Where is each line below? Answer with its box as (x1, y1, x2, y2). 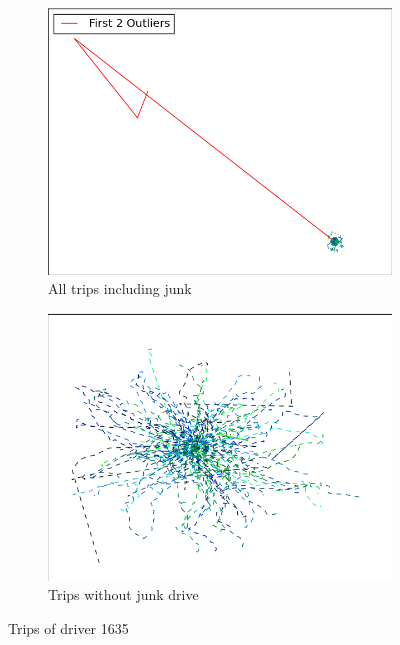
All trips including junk (48, 278, 192, 299)
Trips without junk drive (48, 584, 199, 605)
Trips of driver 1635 (8, 617, 129, 638)
